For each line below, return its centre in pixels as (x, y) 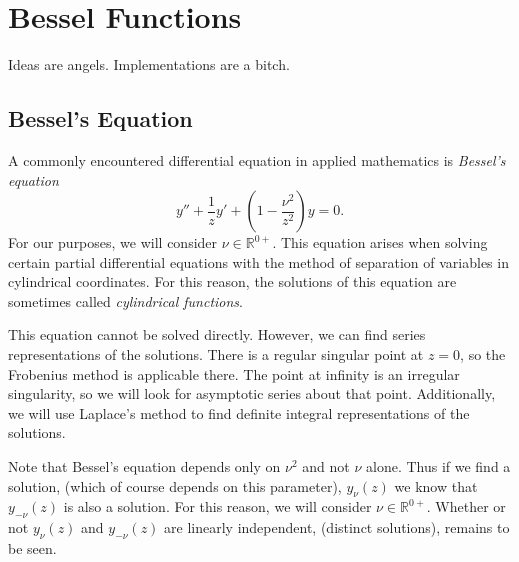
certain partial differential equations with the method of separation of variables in (258, 261)
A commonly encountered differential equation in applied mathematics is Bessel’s (257, 159)
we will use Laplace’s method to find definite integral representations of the (239, 412)
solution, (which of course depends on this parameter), (175, 485)
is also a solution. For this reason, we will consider (217, 506)
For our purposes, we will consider (113, 242)
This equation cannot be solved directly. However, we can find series (217, 334)
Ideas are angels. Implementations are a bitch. (149, 64)
